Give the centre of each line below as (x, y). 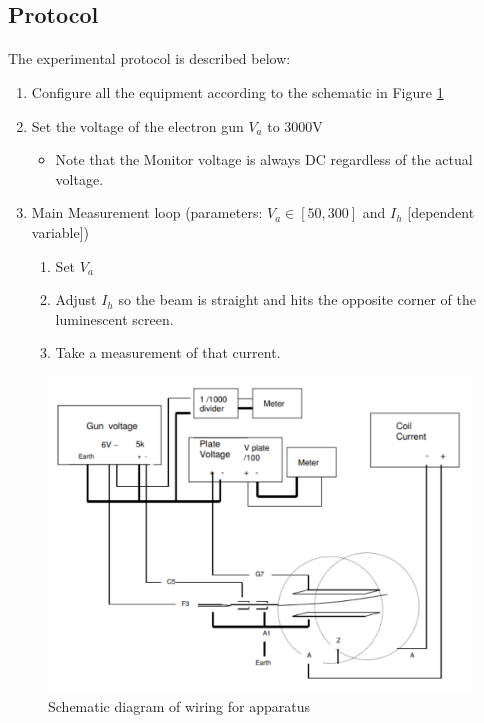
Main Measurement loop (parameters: (147, 212)
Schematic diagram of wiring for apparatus (179, 705)
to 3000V (295, 125)
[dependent (441, 212)
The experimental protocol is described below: (149, 58)
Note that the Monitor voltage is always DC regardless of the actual (264, 159)
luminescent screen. (114, 318)
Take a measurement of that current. (168, 352)
